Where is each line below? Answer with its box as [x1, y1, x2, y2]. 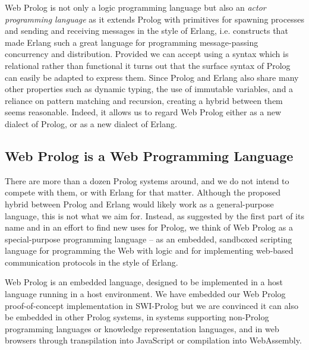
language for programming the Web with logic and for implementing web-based [5, 244, 294, 257]
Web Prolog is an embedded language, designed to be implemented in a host [5, 276, 283, 288]
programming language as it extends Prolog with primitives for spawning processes [5, 12, 304, 25]
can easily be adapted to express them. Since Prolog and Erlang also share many [5, 71, 299, 83]
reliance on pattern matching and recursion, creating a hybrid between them [5, 94, 283, 106]
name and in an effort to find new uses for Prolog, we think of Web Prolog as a [5, 221, 293, 234]
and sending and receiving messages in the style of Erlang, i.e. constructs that [5, 24, 288, 37]
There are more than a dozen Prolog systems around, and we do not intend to [5, 174, 289, 187]
